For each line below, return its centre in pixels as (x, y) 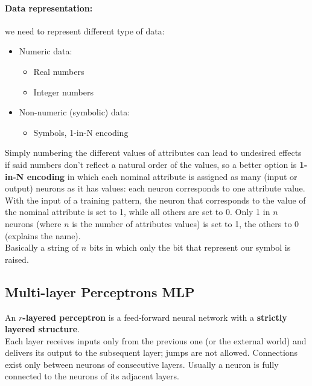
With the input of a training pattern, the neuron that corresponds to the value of (155, 200)
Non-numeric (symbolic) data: (75, 112)
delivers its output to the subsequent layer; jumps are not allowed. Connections (151, 352)
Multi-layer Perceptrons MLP (100, 291)
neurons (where (33, 223)
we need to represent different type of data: (85, 31)
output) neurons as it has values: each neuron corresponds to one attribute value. (155, 188)
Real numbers (59, 71)
